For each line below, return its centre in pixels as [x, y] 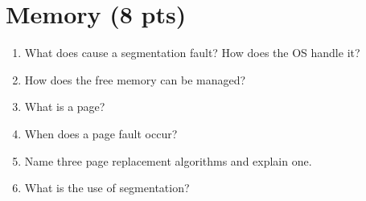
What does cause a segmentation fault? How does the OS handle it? [192, 53]
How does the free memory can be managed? [135, 79]
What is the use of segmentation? [107, 188]
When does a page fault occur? [101, 133]
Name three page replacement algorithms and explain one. [168, 160]
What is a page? [65, 107]
